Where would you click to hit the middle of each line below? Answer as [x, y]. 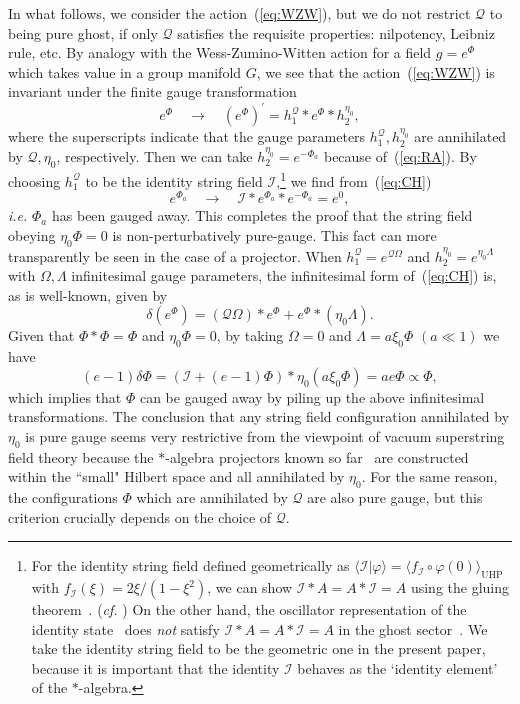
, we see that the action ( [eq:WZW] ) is [375, 71]
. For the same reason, [429, 476]
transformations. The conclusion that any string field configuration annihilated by [259, 416]
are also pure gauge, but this [395, 497]
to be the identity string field [174, 180]
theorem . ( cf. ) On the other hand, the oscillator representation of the [249, 609]
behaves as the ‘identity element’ [397, 667]
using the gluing [460, 587]
